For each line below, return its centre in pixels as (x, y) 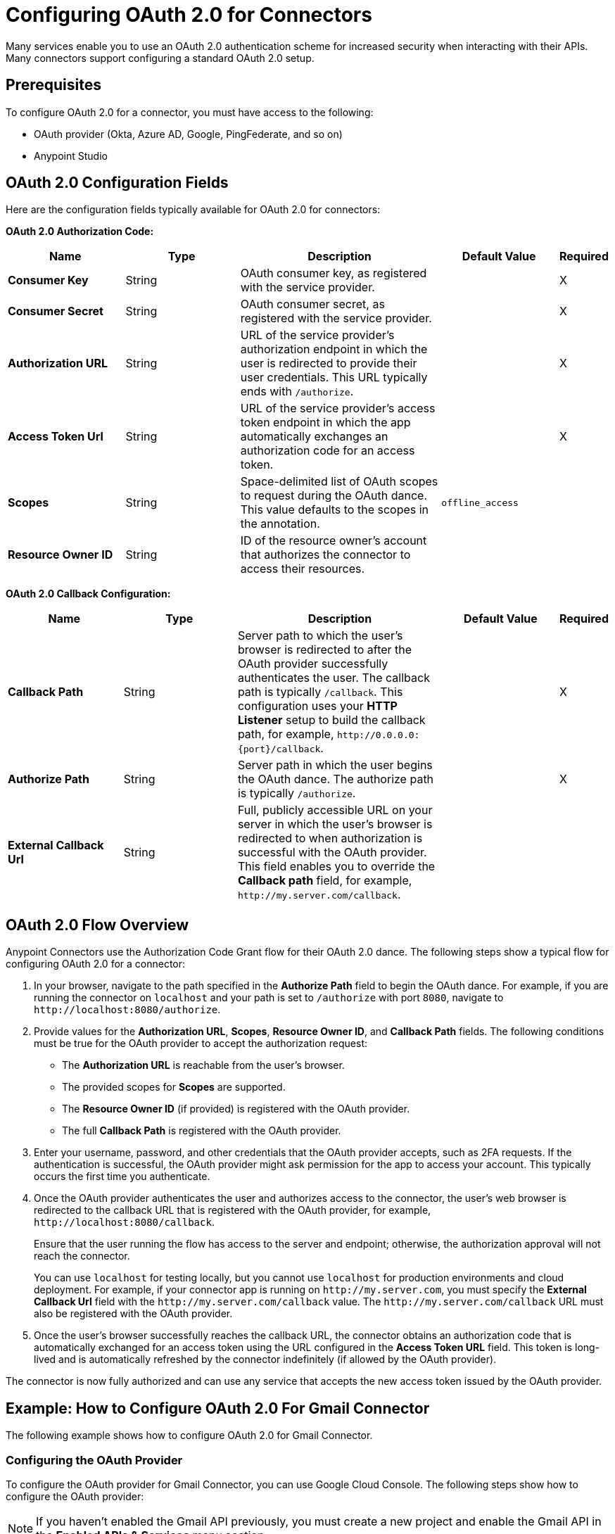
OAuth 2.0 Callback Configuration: (88, 594)
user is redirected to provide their (329, 363)
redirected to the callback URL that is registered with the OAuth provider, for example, (233, 1210)
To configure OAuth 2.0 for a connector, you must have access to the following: (190, 112)
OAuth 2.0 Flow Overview (97, 925)
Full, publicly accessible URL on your (335, 810)
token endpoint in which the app (325, 423)
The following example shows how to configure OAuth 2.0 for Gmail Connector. (189, 1435)
